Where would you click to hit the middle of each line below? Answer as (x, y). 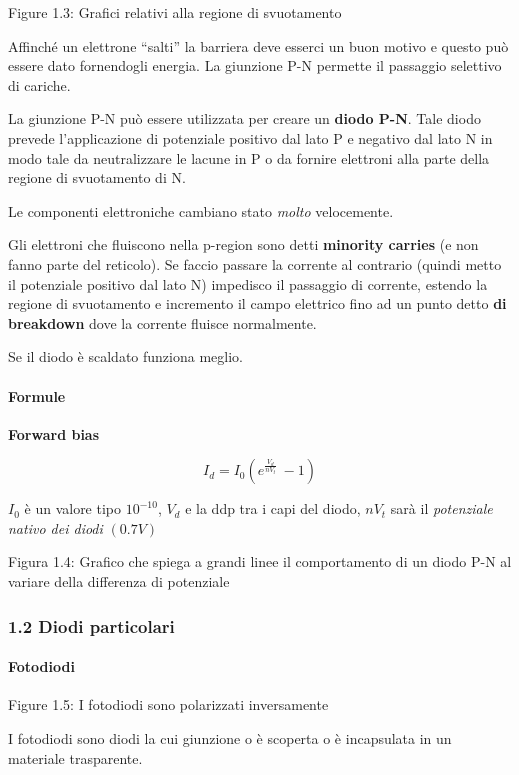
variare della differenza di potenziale (119, 581)
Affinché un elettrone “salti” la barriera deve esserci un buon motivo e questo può (258, 45)
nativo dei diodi (55, 527)
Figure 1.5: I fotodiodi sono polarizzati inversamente (168, 704)
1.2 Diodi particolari (91, 625)
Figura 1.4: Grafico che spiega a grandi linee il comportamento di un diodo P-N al (260, 561)
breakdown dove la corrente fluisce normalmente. (162, 322)
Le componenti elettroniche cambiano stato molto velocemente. (201, 210)
